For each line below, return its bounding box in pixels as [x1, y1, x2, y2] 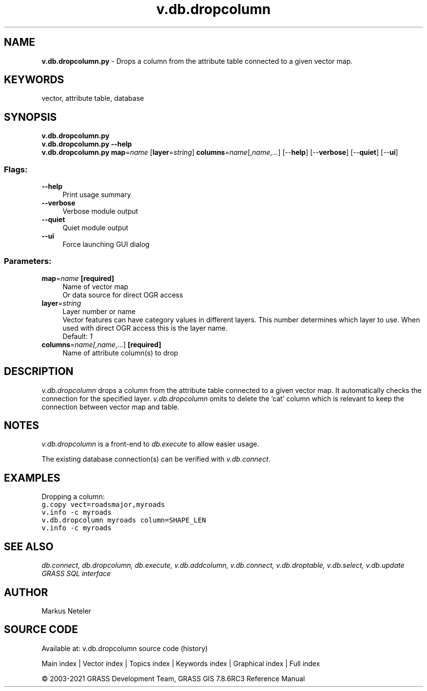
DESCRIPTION [4, 365, 74, 378]
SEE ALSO [4, 540, 54, 553]
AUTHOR [4, 586, 48, 598]
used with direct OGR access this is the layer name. [62, 323, 228, 332]
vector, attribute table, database [41, 94, 144, 103]
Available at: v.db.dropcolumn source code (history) [41, 644, 208, 653]
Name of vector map [62, 282, 129, 291]
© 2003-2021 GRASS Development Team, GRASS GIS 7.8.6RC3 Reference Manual [41, 674, 305, 683]
